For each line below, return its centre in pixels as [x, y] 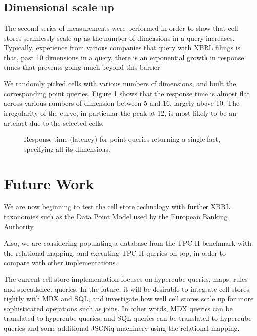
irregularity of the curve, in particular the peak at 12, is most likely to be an [120, 112]
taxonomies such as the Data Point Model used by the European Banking [116, 217]
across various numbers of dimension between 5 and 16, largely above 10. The [122, 103]
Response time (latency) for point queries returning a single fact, [122, 139]
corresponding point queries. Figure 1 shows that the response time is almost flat [127, 93]
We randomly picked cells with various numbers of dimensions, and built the [120, 84]
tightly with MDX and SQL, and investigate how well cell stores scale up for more [129, 299]
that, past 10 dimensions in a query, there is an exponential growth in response [124, 57]
